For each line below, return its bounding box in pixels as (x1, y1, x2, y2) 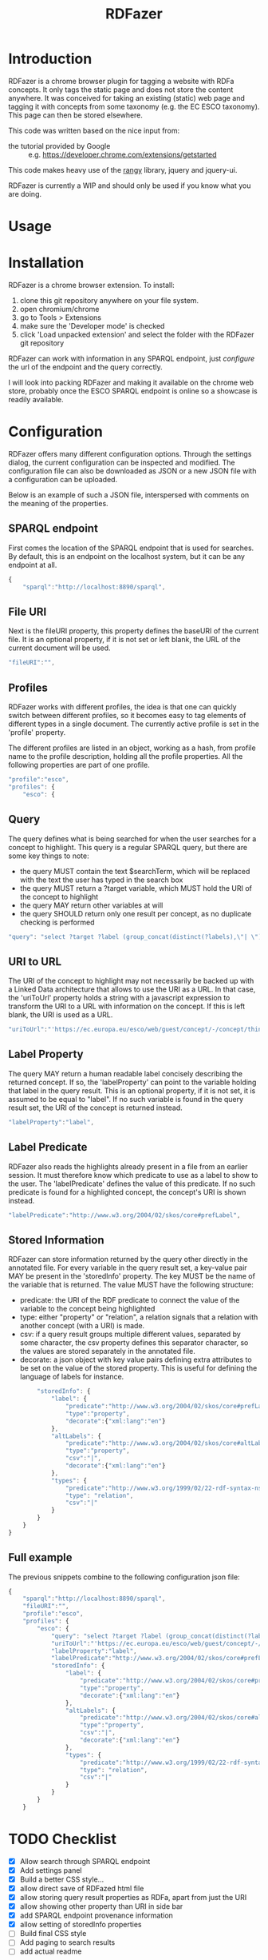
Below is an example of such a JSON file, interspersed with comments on (8, 490, 250, 500)
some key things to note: (8, 851, 89, 860)
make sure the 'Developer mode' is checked (19, 321, 165, 331)
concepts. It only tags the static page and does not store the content (8, 85, 234, 94)
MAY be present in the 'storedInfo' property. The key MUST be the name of (8, 1271, 255, 1281)
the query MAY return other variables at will (19, 900, 164, 910)
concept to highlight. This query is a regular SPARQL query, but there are (8, 842, 248, 852)
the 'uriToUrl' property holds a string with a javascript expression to (8, 993, 231, 1003)
